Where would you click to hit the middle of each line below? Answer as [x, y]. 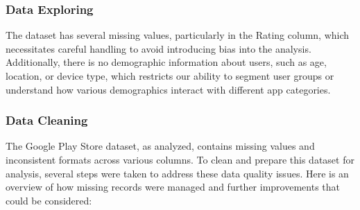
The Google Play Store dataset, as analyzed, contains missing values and [160, 146]
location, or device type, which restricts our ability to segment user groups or [170, 76]
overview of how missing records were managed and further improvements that [173, 187]
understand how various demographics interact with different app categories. [168, 89]
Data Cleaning [47, 120]
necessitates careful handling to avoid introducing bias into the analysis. [158, 48]
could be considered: [49, 200]
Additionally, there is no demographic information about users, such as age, [166, 62]
